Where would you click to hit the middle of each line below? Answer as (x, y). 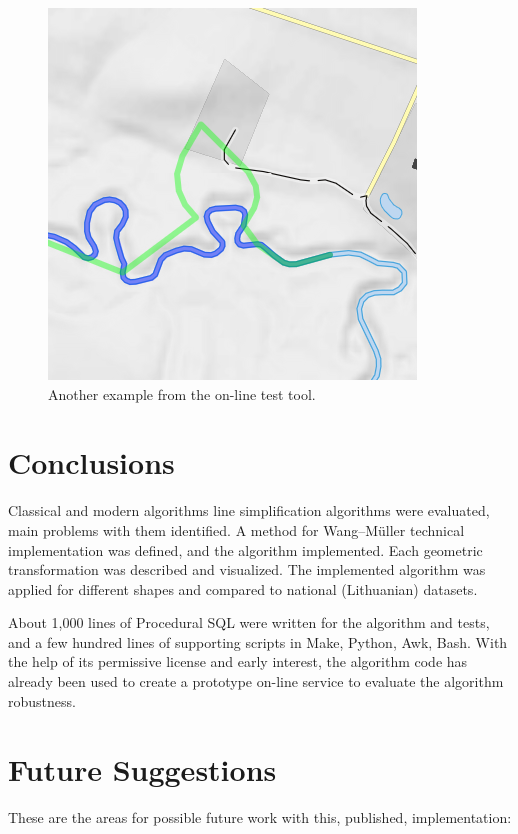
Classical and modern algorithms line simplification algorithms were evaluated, (249, 510)
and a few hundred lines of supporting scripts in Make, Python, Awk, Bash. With (258, 641)
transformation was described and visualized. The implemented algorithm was (247, 569)
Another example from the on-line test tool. (182, 393)
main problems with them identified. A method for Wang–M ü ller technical (236, 529)
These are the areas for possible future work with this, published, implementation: (260, 817)
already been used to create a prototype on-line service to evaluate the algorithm (256, 681)
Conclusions (91, 462)
